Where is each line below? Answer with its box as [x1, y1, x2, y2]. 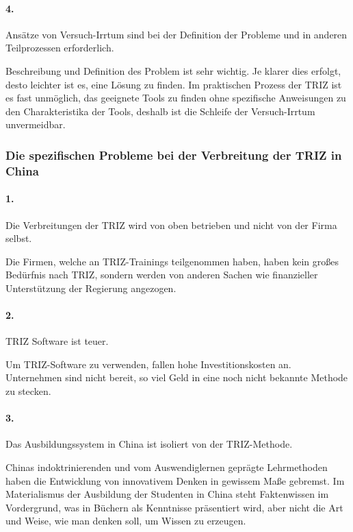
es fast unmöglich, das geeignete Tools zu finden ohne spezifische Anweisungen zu [5, 90, 346, 105]
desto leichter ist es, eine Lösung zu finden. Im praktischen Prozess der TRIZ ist [5, 77, 342, 91]
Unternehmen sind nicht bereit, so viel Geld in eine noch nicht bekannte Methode [5, 370, 348, 385]
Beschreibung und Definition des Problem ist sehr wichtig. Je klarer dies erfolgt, [5, 63, 341, 77]
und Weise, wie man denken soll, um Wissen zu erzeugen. [5, 513, 246, 528]
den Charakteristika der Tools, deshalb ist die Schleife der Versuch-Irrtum [5, 104, 315, 118]
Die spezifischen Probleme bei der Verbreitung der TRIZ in [5, 146, 342, 163]
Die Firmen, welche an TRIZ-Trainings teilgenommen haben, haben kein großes [5, 254, 339, 268]
